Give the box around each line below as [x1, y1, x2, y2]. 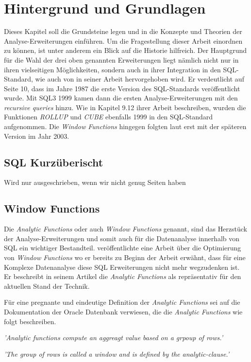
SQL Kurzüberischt [4, 154, 103, 169]
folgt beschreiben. [4, 316, 56, 326]
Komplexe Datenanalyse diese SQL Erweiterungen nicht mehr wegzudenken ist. [4, 262, 240, 272]
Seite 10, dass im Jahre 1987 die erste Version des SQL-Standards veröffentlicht [4, 83, 240, 93]
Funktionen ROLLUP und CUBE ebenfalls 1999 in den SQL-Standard [4, 112, 213, 122]
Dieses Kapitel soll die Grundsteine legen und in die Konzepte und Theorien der [4, 26, 242, 36]
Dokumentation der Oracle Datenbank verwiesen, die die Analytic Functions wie [4, 307, 243, 316]
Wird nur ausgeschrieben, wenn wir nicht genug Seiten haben [4, 177, 186, 187]
